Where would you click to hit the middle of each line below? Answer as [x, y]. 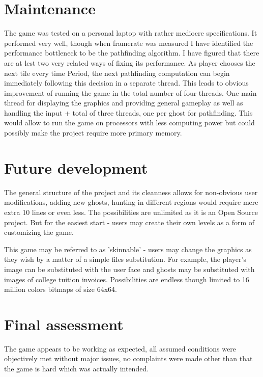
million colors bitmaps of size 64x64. [61, 289]
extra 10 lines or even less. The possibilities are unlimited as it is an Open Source [131, 212]
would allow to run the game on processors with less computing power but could [129, 123]
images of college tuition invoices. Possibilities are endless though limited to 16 [127, 279]
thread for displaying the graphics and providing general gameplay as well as [124, 103]
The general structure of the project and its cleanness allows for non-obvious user [131, 192]
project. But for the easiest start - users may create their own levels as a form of [129, 222]
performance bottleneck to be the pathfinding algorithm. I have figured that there [132, 53]
